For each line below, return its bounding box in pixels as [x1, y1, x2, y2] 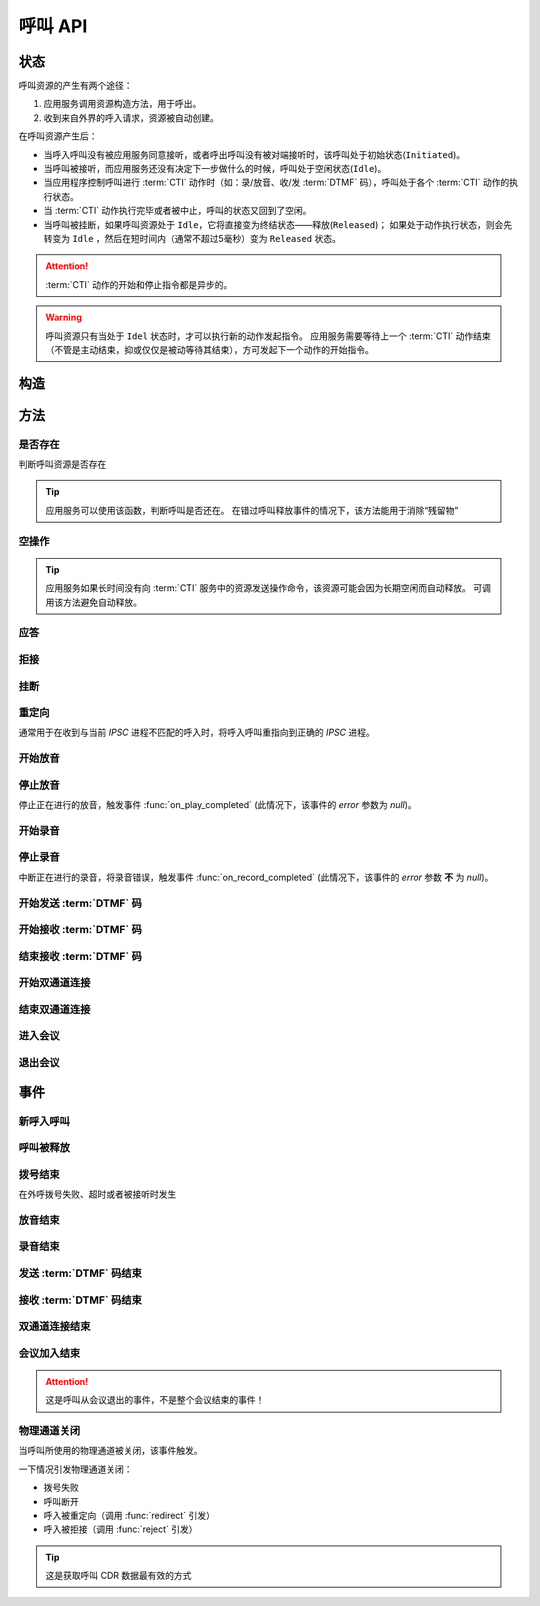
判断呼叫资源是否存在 [18, 458, 107, 470]
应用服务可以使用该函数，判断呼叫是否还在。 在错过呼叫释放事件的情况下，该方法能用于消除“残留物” [45, 504, 459, 516]
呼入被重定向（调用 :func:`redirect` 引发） [43, 1509, 215, 1521]
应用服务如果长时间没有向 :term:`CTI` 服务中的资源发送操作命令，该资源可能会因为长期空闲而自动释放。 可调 [45, 582, 492, 594]
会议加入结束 [18, 1346, 81, 1360]
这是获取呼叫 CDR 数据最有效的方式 [45, 1570, 192, 1582]
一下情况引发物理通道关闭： [18, 1463, 133, 1475]
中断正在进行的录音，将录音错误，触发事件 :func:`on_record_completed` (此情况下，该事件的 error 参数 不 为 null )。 [18, 871, 494, 883]
